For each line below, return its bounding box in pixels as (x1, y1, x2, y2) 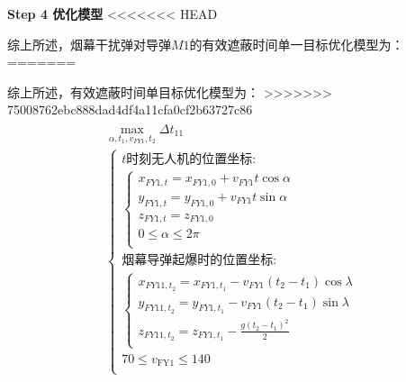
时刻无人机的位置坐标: (126, 152, 257, 166)
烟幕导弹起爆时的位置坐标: (122, 254, 277, 268)
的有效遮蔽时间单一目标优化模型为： (189, 34, 404, 53)
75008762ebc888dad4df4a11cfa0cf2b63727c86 (7, 100, 253, 119)
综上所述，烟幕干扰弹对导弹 (7, 34, 171, 53)
